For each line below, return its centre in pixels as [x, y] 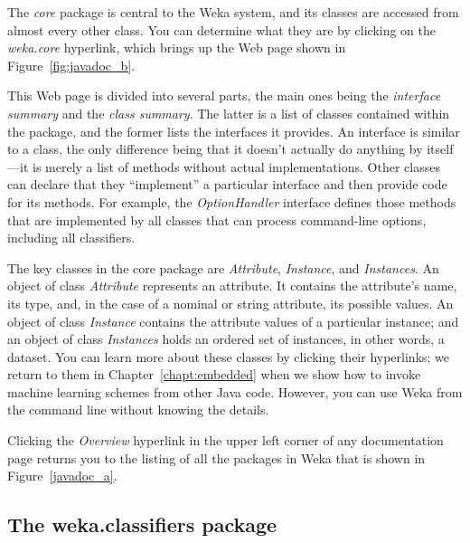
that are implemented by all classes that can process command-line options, [217, 219]
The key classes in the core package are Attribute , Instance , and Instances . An [223, 267]
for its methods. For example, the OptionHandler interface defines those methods [232, 201]
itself [440, 149]
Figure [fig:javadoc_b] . [71, 65]
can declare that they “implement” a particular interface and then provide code [227, 184]
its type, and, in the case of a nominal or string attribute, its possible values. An [230, 303]
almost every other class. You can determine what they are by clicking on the [222, 29]
